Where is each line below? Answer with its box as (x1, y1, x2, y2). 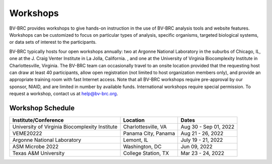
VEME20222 (12, 130, 42, 137)
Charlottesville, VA (123, 123, 167, 130)
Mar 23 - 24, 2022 (180, 149, 224, 156)
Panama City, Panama (123, 130, 175, 137)
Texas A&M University (12, 149, 65, 156)
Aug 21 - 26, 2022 (180, 130, 224, 137)
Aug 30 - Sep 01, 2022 (180, 123, 235, 130)
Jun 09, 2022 (180, 143, 213, 150)
